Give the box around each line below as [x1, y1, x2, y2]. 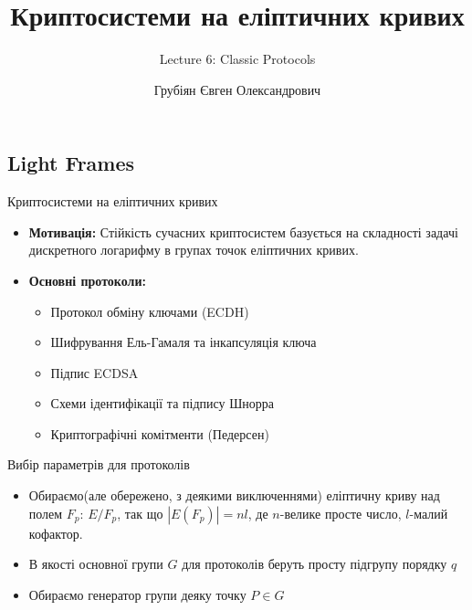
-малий [409, 503, 448, 522]
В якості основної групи [28, 554, 163, 573]
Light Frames [7, 149, 135, 177]
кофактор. [28, 523, 83, 542]
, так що [117, 503, 163, 522]
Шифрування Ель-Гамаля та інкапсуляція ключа [50, 332, 317, 352]
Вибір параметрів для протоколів [7, 455, 190, 474]
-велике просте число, [279, 503, 402, 522]
